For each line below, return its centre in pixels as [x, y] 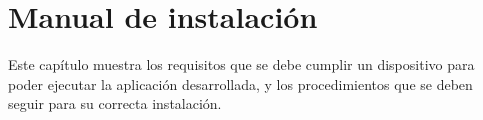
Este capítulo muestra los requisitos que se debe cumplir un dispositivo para [241, 64]
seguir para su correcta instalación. [115, 103]
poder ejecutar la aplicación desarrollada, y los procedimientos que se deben [240, 83]
